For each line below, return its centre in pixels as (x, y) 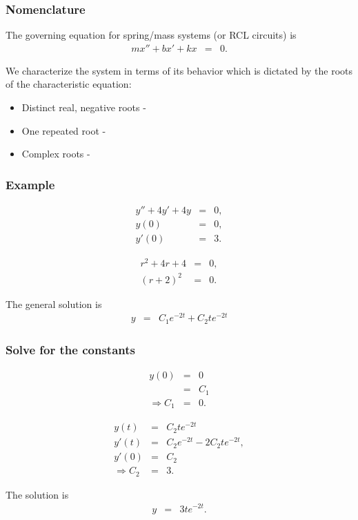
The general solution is (54, 304)
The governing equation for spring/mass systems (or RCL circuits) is (151, 35)
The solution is (37, 494)
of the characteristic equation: (69, 84)
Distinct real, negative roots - (84, 107)
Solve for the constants (70, 349)
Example (30, 184)
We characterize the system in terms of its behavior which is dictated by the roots (179, 70)
